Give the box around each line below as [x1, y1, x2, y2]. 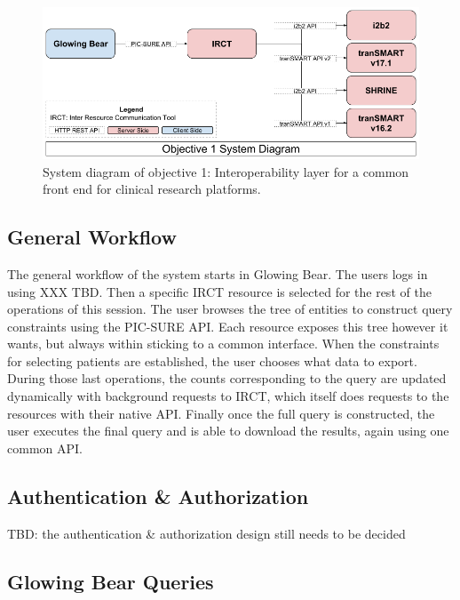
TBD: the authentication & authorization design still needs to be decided [7, 524, 406, 542]
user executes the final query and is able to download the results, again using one [7, 421, 449, 440]
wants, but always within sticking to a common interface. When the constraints [7, 334, 440, 353]
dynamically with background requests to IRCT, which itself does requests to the [7, 387, 449, 405]
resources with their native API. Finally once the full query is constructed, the [7, 404, 435, 422]
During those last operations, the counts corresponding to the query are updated [7, 369, 447, 388]
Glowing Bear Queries [7, 567, 214, 595]
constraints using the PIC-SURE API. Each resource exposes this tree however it [7, 316, 448, 335]
